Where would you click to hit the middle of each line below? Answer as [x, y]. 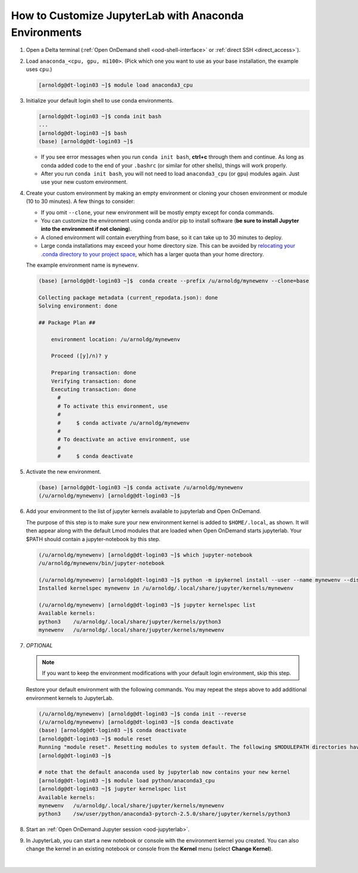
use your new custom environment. [84, 182]
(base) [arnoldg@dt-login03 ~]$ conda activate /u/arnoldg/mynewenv [141, 488]
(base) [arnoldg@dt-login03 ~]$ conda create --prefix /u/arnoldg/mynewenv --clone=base [174, 281]
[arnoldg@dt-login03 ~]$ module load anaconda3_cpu [116, 85]
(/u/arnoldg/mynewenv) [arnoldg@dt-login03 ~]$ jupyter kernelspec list [147, 605]
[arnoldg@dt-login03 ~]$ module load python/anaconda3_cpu [126, 781]
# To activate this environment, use [113, 406]
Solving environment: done [78, 306]
